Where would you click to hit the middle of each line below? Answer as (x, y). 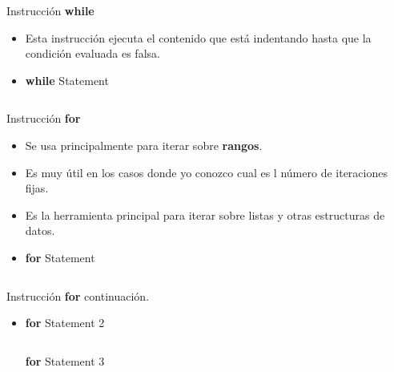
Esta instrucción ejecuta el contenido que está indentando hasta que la (198, 37)
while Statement (67, 80)
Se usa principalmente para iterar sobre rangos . (144, 145)
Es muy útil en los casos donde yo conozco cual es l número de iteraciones (206, 172)
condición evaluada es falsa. (92, 53)
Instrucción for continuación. (78, 295)
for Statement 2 (65, 323)
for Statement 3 (65, 360)
